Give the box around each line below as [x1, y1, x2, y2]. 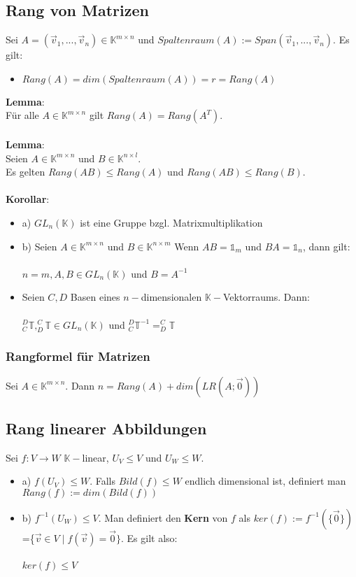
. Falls [90, 473, 116, 488]
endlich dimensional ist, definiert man [185, 473, 346, 488]
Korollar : [6, 192, 50, 206]
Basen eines [70, 290, 120, 304]
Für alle [6, 108, 39, 122]
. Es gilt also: [120, 531, 178, 546]
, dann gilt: [302, 238, 350, 253]
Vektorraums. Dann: [222, 290, 310, 304]
